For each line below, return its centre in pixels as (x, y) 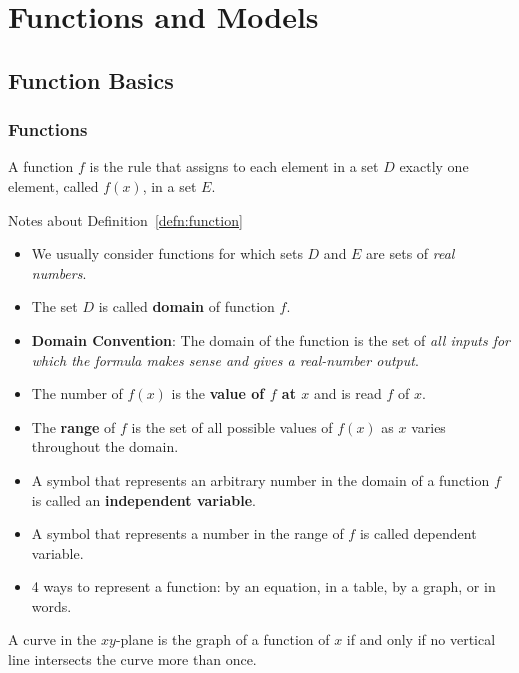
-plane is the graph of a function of (222, 639)
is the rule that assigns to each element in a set (234, 166)
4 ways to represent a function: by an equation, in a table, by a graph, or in (263, 586)
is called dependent (418, 533)
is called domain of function (186, 306)
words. (51, 605)
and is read (347, 393)
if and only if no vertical (421, 639)
